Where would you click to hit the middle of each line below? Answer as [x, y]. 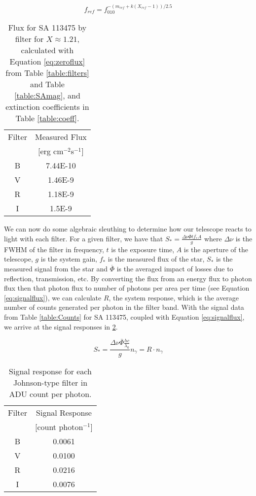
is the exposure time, [143, 249]
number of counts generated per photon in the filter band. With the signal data [124, 307]
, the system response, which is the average [174, 297]
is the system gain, [69, 259]
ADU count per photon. [50, 394]
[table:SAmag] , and [47, 96]
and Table [47, 84]
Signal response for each [50, 371]
